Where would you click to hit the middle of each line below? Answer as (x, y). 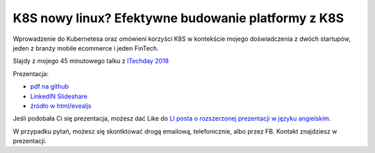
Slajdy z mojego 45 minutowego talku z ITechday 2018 (91, 61)
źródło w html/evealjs (61, 106)
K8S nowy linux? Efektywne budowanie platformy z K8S (178, 18)
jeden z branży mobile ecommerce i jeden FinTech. (86, 48)
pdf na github (50, 87)
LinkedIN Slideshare (59, 96)
